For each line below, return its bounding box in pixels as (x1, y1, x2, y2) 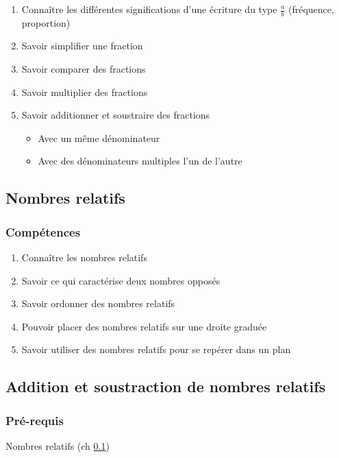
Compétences (5, 223, 81, 240)
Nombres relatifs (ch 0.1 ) (5, 438, 110, 453)
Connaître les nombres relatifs (21, 250, 147, 264)
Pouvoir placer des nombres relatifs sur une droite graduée (21, 319, 267, 333)
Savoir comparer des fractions (21, 62, 146, 76)
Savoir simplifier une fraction (21, 38, 143, 53)
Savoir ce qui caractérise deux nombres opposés (21, 273, 221, 287)
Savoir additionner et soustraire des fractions (21, 108, 210, 122)
